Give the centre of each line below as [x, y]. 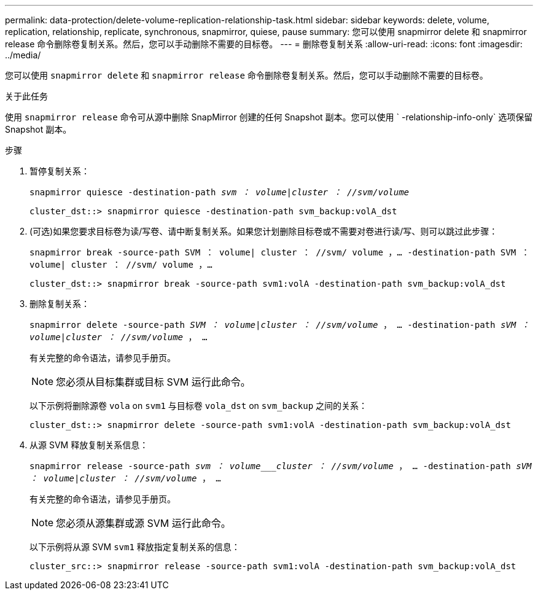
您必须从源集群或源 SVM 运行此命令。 [143, 523]
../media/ [23, 55]
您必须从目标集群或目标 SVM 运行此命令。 [153, 382]
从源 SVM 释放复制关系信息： [89, 445]
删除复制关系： [60, 304]
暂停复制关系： [60, 171]
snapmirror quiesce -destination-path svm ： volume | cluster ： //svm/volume [220, 192]
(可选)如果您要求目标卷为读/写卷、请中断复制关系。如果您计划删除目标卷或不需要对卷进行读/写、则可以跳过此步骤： [264, 231]
